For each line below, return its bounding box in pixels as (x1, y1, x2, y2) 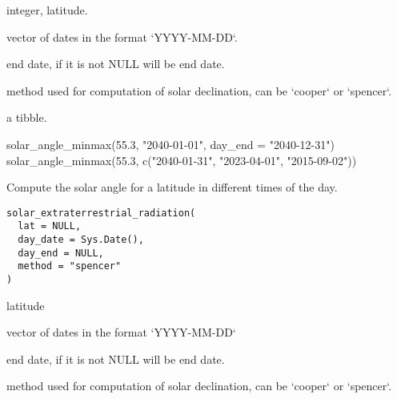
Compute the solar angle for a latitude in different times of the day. (6, 179, 338, 195)
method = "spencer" (18, 260, 122, 272)
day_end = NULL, (18, 247, 104, 259)
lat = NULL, (18, 220, 82, 232)
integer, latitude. (6, 2, 88, 18)
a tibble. (6, 109, 47, 126)
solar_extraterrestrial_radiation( (6, 207, 196, 219)
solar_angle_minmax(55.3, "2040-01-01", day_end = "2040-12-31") (6, 135, 335, 152)
